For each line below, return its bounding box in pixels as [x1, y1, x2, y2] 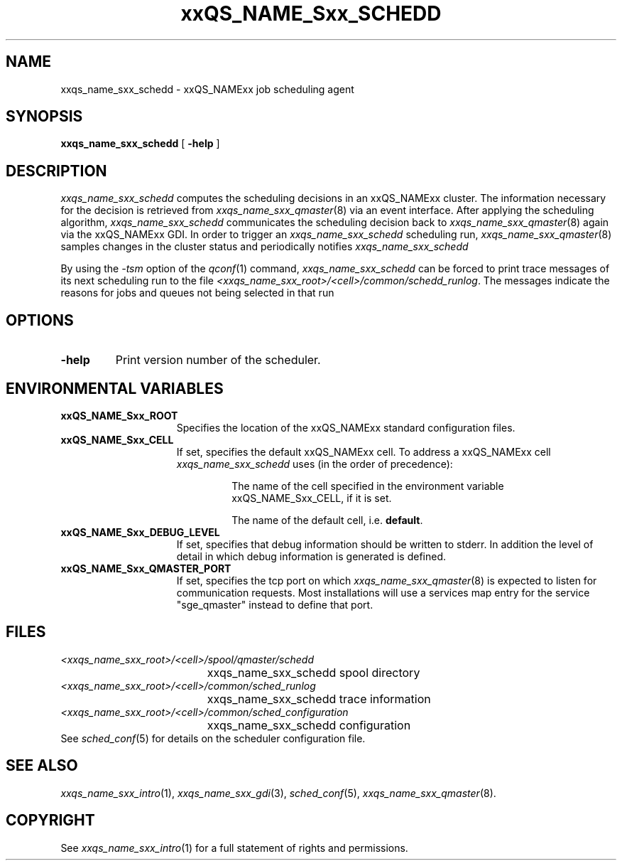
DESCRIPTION [6, 161, 107, 180]
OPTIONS [6, 311, 74, 329]
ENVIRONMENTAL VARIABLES [6, 379, 224, 397]
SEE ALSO [6, 757, 78, 775]
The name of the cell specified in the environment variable [231, 479, 504, 492]
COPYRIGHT [6, 811, 95, 830]
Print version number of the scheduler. [115, 353, 321, 368]
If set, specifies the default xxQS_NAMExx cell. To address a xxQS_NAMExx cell [176, 445, 551, 458]
